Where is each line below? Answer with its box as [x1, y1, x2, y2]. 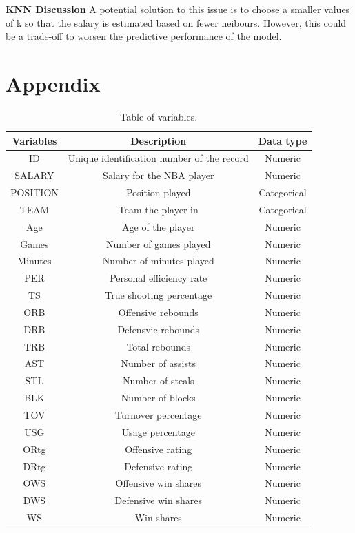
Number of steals [122, 373, 194, 388]
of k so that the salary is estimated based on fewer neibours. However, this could [6, 15, 347, 30]
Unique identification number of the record [68, 151, 249, 165]
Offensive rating [125, 441, 192, 456]
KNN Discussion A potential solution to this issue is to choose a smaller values [6, 2, 350, 16]
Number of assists [121, 356, 196, 370]
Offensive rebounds [118, 304, 199, 319]
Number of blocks [121, 390, 196, 405]
